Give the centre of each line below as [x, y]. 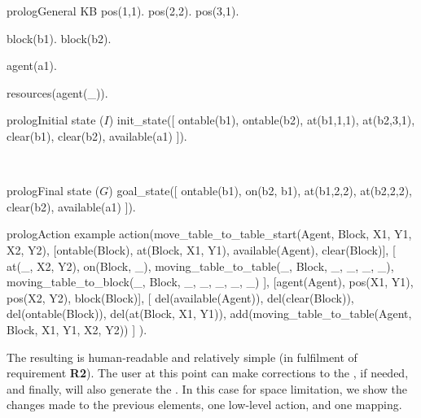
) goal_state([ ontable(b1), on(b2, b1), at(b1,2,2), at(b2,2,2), [260, 191]
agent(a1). [32, 65]
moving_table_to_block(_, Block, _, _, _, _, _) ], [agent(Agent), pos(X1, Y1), [210, 282]
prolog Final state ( [53, 191]
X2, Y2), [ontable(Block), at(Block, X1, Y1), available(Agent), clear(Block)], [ [201, 249]
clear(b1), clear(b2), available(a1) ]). [97, 135]
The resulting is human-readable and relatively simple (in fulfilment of [182, 357]
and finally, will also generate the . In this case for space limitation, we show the [207, 388]
